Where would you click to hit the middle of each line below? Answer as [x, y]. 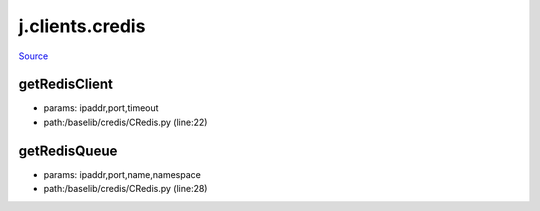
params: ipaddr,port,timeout [101, 108]
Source [33, 56]
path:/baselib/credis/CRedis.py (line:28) [125, 189]
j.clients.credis [82, 26]
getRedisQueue [68, 150]
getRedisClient [66, 84]
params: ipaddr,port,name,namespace [122, 174]
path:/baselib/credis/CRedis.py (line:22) [125, 122]
